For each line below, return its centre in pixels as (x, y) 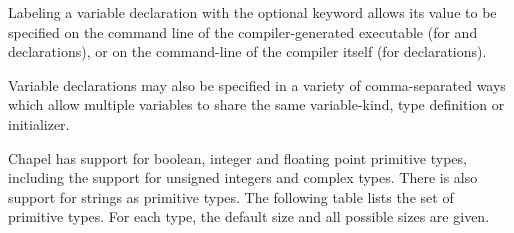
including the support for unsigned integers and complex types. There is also (243, 177)
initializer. (39, 123)
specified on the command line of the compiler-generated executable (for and (243, 31)
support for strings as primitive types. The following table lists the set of (231, 196)
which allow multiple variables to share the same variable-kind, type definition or (256, 104)
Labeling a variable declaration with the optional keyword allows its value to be (252, 12)
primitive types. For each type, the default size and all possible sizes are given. (249, 216)
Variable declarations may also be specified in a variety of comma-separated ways (257, 84)
